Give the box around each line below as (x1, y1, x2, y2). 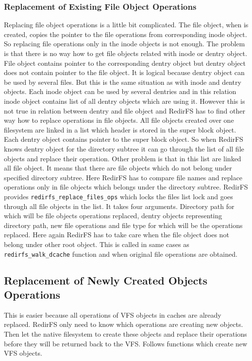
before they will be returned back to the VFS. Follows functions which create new (4, 338, 248, 348)
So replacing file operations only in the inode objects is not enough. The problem (4, 38, 245, 49)
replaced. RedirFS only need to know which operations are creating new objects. (4, 319, 243, 329)
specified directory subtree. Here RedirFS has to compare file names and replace (4, 172, 242, 182)
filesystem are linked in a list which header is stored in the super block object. (4, 124, 236, 134)
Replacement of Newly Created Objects (4, 272, 208, 287)
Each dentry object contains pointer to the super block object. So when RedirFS (4, 134, 243, 144)
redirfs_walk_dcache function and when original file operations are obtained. (4, 248, 237, 259)
